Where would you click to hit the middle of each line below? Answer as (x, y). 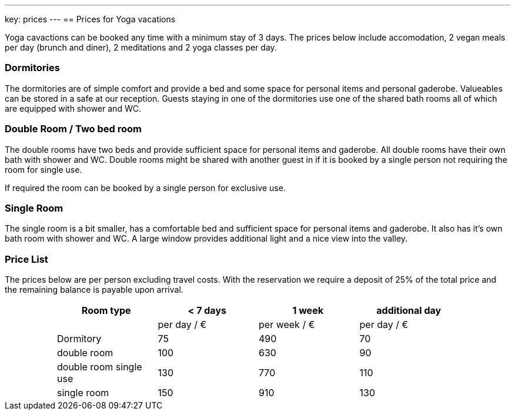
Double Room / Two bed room (73, 129)
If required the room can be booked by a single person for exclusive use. (145, 188)
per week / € (287, 324)
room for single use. (44, 169)
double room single (100, 367)
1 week (308, 310)
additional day (409, 310)
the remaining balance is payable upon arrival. (94, 290)
